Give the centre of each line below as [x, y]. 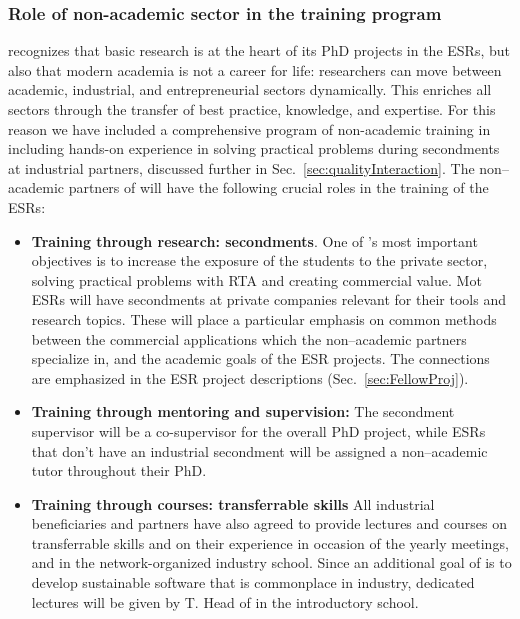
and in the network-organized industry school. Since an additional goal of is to [271, 562]
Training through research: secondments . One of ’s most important [254, 240]
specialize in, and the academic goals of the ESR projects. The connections [260, 358]
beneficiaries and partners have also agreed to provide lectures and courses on [269, 523]
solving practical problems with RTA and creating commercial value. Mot [256, 279]
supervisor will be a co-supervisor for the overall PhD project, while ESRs [258, 430]
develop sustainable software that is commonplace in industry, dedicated [253, 582]
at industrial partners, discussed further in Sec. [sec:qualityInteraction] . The [241, 167]
